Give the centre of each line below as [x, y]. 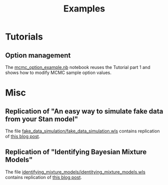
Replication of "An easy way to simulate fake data [84, 111]
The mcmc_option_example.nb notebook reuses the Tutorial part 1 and [78, 67]
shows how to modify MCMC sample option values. [58, 72]
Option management [38, 55]
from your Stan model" [42, 119]
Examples [84, 9]
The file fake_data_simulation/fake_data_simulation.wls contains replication [82, 131]
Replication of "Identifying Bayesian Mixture [76, 152]
